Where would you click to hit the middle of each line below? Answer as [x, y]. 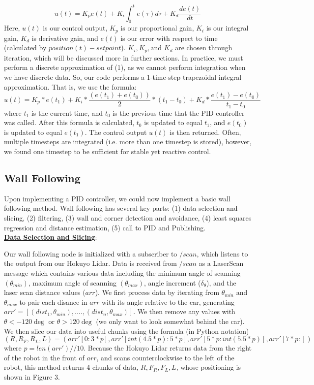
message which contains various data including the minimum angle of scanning [122, 273]
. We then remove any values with [184, 311]
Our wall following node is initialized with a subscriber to [91, 253]
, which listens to [222, 253]
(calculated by [25, 48]
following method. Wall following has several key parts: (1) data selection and [121, 208]
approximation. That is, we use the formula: [70, 86]
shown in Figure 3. [32, 376]
